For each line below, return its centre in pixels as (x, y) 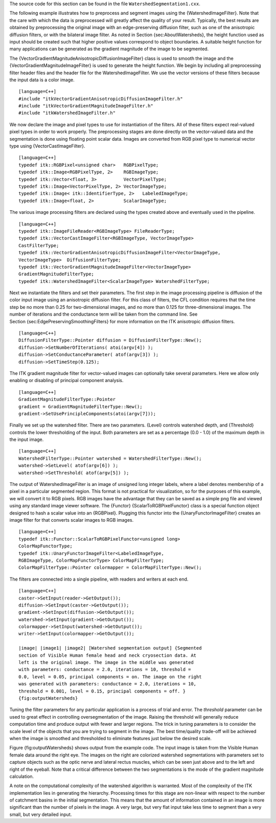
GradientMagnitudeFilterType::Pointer (67, 399)
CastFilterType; (39, 245)
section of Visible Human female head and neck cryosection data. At (108, 655)
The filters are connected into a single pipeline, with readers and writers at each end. (99, 579)
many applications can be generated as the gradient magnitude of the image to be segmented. (109, 49)
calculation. (22, 776)
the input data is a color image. (42, 80)
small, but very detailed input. (41, 814)
